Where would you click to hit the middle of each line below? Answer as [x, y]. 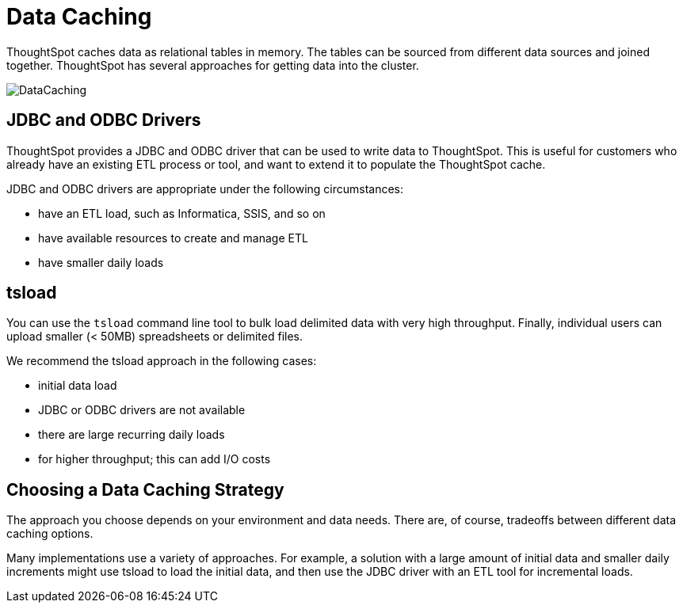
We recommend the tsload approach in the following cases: [162, 361]
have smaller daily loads [101, 262]
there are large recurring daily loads [132, 435]
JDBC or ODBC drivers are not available [142, 410]
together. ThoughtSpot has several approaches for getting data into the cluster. [213, 65]
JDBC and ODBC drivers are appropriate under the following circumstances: [205, 188]
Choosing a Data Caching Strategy [145, 489]
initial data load [78, 386]
